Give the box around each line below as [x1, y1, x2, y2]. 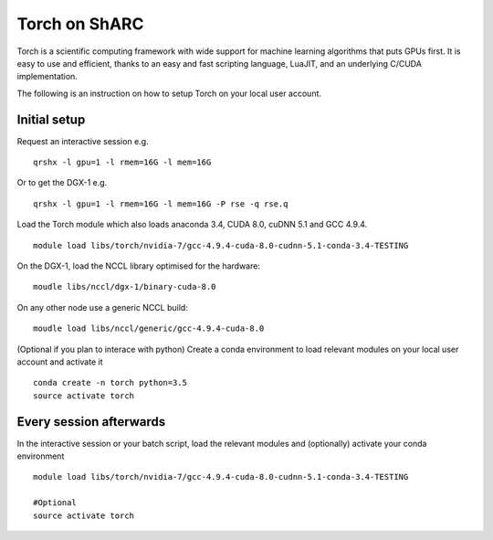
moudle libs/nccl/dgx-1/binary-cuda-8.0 [33, 281, 216, 292]
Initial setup [16, 111, 86, 127]
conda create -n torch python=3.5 [33, 377, 187, 388]
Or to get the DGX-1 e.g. [16, 177, 108, 188]
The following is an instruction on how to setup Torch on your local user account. [16, 88, 322, 99]
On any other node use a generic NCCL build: [16, 302, 189, 312]
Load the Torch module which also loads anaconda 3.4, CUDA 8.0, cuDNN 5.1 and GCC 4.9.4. [16, 219, 368, 230]
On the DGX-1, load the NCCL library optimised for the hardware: [16, 260, 260, 271]
